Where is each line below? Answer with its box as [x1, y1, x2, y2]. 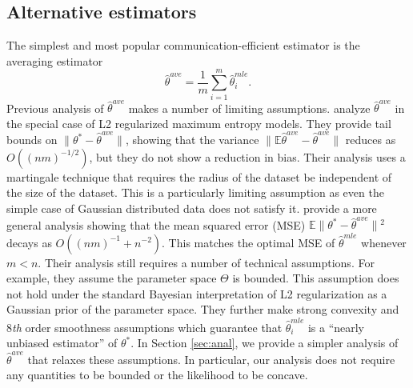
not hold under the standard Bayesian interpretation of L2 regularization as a [6, 285, 387, 302]
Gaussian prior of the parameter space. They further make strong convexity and [6, 301, 399, 318]
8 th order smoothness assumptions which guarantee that [6, 318, 283, 335]
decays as [6, 234, 52, 250]
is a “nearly [307, 318, 365, 335]
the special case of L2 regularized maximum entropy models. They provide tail [6, 114, 391, 131]
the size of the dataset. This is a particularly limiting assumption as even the [6, 184, 384, 201]
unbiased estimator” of [6, 334, 118, 351]
